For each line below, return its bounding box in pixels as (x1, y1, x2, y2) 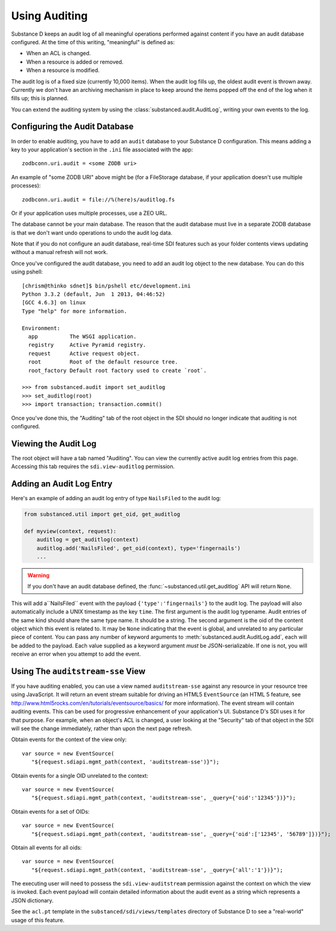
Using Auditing (11, 9, 88, 22)
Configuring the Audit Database (11, 122, 134, 132)
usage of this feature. (11, 916, 65, 924)
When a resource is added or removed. (26, 58, 124, 65)
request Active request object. (28, 350, 140, 357)
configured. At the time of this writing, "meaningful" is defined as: (11, 38, 175, 45)
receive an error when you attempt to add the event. (11, 650, 141, 658)
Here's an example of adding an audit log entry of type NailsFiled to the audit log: (11, 495, 221, 502)
